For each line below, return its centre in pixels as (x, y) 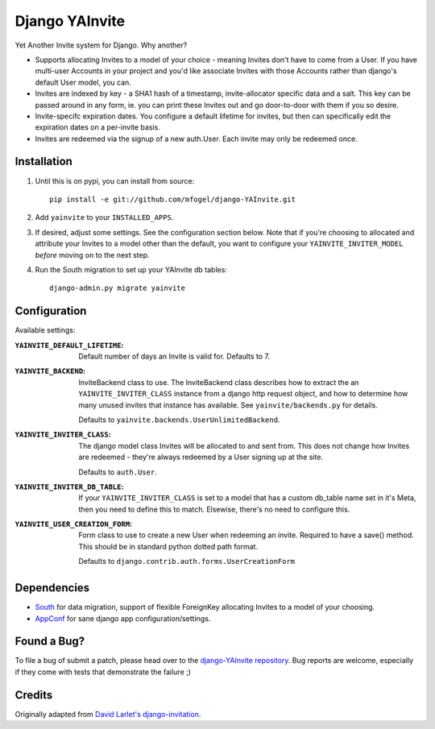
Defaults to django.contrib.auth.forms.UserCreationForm (187, 561)
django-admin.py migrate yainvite (117, 288)
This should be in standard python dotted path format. (168, 546)
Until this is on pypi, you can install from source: (115, 180)
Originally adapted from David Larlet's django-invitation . (108, 714)
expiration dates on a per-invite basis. (97, 127)
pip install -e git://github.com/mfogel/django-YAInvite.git (172, 199)
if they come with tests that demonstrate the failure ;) (103, 672)
